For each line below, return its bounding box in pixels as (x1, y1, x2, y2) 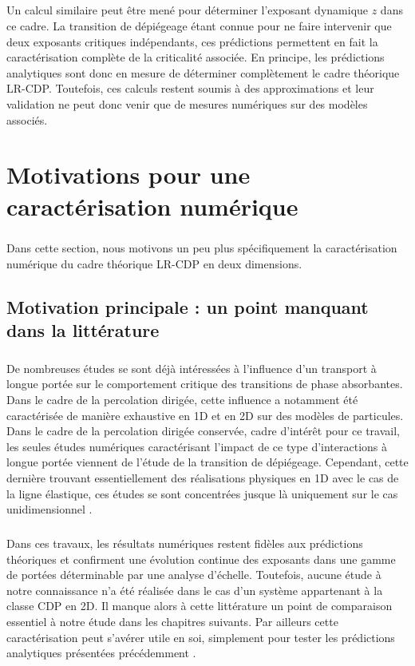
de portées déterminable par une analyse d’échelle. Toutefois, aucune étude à (6, 566, 381, 583)
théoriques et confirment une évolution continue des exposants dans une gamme (6, 550, 396, 567)
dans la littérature (6, 318, 160, 343)
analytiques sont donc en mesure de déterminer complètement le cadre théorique (6, 64, 400, 81)
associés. (6, 111, 48, 128)
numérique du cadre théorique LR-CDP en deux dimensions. (6, 255, 302, 272)
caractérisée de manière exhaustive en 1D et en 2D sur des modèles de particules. (6, 406, 404, 423)
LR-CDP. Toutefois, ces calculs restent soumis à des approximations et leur (6, 80, 374, 97)
